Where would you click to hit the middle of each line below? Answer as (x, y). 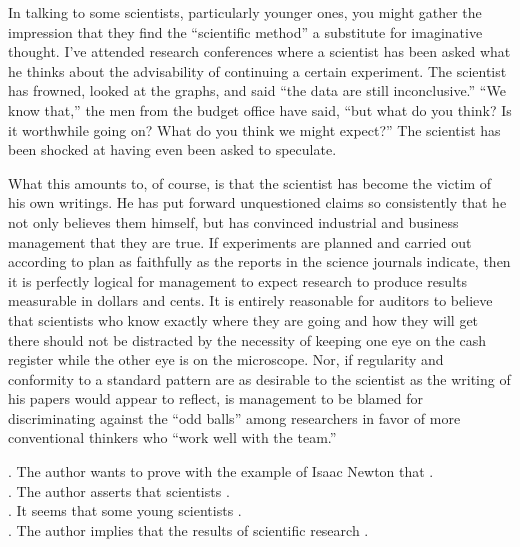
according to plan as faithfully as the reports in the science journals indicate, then (259, 261)
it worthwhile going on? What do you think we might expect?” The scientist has (254, 129)
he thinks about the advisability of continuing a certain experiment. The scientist (257, 70)
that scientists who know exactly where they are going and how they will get (243, 319)
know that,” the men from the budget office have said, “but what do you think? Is (260, 109)
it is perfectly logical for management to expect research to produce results (238, 280)
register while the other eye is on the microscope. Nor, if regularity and (226, 359)
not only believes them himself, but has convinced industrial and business (233, 221)
